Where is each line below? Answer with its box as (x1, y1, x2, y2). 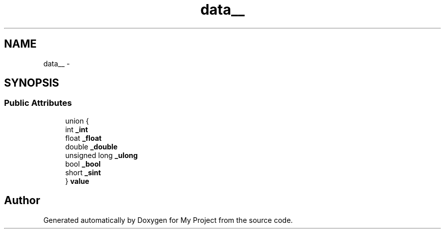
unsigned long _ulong (65, 150, 138, 160)
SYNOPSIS (4, 76, 59, 90)
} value (65, 176, 89, 185)
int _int (65, 125, 88, 134)
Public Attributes (4, 98, 72, 108)
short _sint (65, 168, 101, 177)
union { (65, 116, 89, 125)
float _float (65, 133, 102, 142)
